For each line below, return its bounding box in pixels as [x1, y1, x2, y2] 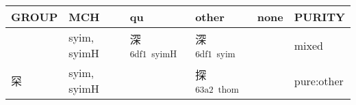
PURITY [294, 9, 345, 25]
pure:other [294, 72, 344, 89]
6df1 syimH [129, 46, 177, 60]
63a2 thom [195, 82, 239, 95]
